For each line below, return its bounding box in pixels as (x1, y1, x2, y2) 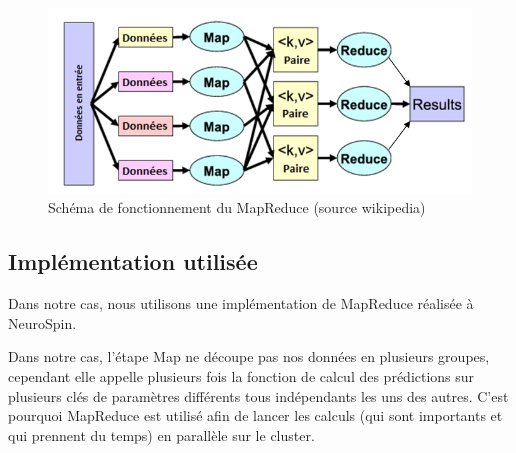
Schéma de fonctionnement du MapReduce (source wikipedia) (48, 197, 426, 218)
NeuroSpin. (8, 312, 77, 333)
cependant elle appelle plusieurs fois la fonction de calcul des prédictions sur (8, 366, 475, 387)
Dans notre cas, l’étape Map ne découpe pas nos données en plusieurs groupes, (8, 346, 490, 367)
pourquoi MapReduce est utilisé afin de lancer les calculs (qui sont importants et (8, 405, 503, 426)
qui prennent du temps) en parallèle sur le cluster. (8, 424, 315, 445)
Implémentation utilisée (8, 246, 258, 277)
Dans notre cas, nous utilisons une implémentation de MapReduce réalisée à (8, 293, 474, 314)
